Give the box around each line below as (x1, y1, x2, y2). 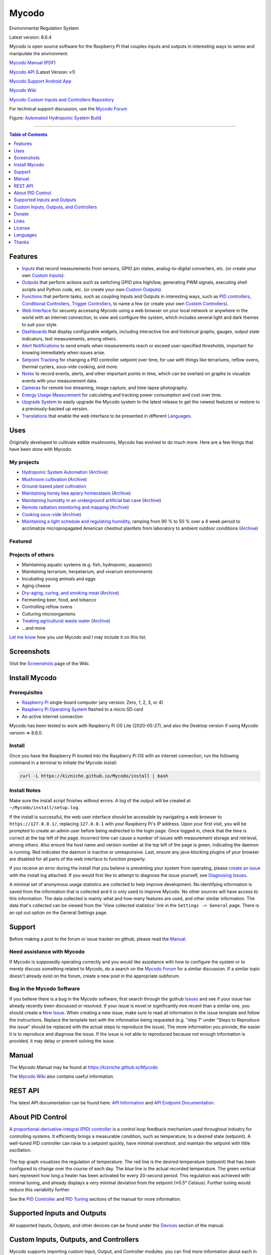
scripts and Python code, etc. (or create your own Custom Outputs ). (22, 286, 163, 292)
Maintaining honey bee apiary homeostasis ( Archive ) (22, 490, 131, 496)
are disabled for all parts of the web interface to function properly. (9, 856, 146, 862)
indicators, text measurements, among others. (22, 335, 117, 341)
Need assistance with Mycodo (9, 948, 85, 955)
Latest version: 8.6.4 (9, 34, 52, 40)
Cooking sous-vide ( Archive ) (22, 511, 81, 517)
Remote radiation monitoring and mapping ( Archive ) (22, 505, 129, 511)
